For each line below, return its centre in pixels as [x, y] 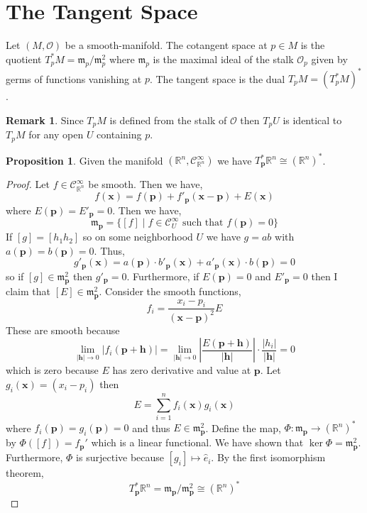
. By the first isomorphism [268, 457]
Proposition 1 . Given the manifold [84, 160]
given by [329, 59]
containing [119, 134]
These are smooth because [63, 330]
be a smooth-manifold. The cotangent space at [166, 45]
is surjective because [120, 457]
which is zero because [52, 370]
